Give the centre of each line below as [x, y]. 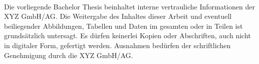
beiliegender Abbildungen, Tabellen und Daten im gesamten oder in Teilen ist [123, 26]
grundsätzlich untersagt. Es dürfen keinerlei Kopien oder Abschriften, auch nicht [127, 35]
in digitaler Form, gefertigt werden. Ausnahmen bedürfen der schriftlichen [117, 45]
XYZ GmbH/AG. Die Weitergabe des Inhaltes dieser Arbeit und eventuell [118, 16]
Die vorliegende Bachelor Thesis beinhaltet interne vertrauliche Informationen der [129, 6]
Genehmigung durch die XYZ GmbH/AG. [69, 55]
